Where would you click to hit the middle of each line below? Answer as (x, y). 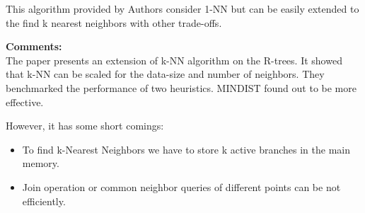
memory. (41, 163)
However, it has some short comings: (85, 126)
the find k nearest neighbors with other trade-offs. (114, 22)
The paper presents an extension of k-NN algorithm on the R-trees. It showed (174, 60)
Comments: (34, 46)
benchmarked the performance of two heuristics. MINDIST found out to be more (181, 87)
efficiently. (44, 201)
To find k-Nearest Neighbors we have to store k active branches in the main (186, 149)
